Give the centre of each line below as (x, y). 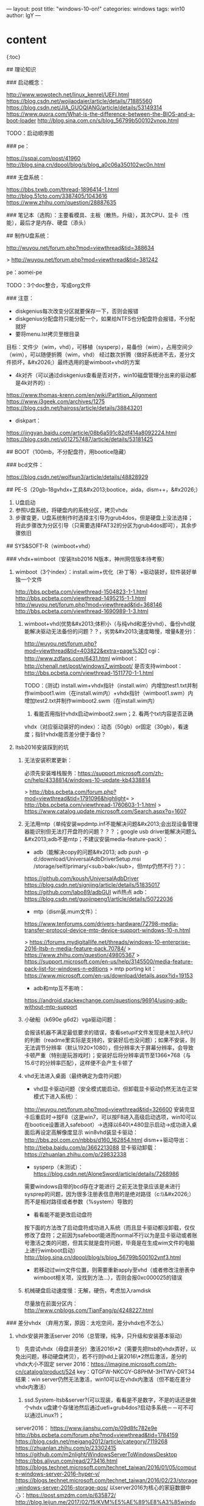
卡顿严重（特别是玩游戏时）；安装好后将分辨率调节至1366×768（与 (107, 1055)
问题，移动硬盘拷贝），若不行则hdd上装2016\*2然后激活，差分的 (107, 1356)
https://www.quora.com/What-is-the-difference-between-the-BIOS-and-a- (101, 114)
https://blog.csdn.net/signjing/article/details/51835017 (92, 884)
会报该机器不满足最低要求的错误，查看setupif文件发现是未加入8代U (109, 1032)
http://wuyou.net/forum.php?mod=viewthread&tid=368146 (89, 604)
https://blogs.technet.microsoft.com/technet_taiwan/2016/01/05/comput (106, 1467)
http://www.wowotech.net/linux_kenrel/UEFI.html (68, 95)
